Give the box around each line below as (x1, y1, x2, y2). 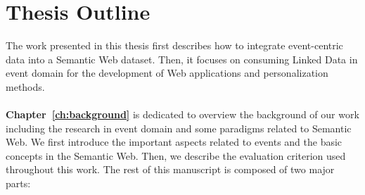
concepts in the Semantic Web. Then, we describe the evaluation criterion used (6, 148, 346, 163)
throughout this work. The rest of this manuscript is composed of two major (6, 162, 335, 177)
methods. (6, 79, 45, 94)
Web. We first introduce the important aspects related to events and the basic (6, 134, 342, 149)
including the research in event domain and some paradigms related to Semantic (6, 120, 352, 135)
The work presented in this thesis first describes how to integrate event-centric (6, 38, 343, 53)
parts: (6, 176, 31, 191)
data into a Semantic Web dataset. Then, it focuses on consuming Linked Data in (6, 51, 358, 66)
